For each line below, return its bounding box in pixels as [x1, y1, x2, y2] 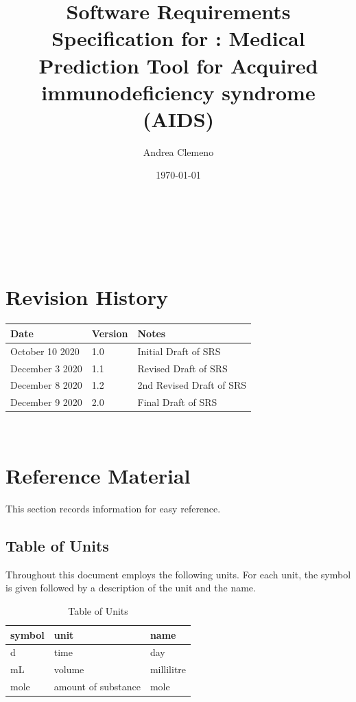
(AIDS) [142, 104, 215, 133]
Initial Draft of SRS [137, 343, 221, 358]
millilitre [150, 662, 187, 677]
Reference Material [5, 462, 191, 490]
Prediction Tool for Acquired [38, 51, 318, 79]
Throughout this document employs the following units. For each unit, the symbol [5, 567, 351, 581]
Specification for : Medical [51, 24, 305, 52]
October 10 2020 [10, 343, 80, 358]
